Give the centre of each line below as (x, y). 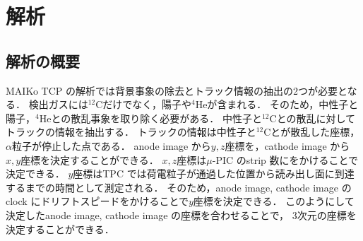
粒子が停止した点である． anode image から (111, 145)
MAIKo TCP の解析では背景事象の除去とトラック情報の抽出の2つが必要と (177, 90)
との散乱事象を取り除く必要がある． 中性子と (156, 118)
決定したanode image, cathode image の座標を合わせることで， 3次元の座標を (181, 214)
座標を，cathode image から (287, 145)
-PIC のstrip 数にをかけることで (285, 159)
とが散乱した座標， (315, 132)
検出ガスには (58, 104)
